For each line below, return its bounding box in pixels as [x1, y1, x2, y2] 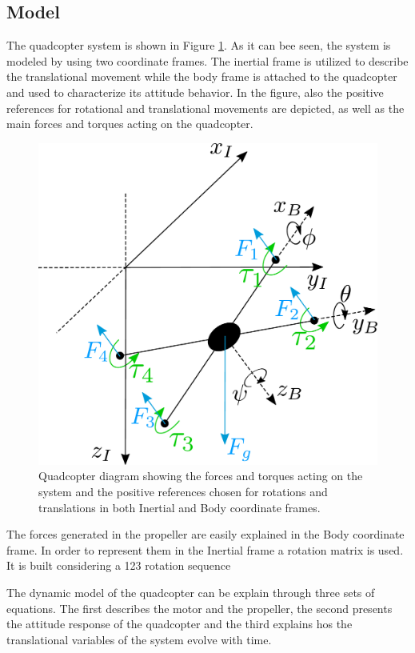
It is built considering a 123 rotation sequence [6, 557, 231, 574]
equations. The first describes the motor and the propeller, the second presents [6, 599, 393, 616]
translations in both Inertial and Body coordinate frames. [38, 499, 321, 515]
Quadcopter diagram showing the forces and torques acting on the [38, 467, 363, 484]
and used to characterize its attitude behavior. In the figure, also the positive [6, 83, 384, 100]
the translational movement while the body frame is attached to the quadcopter [6, 68, 397, 85]
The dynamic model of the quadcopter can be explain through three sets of [6, 583, 375, 600]
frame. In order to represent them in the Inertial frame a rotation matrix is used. [6, 541, 404, 558]
